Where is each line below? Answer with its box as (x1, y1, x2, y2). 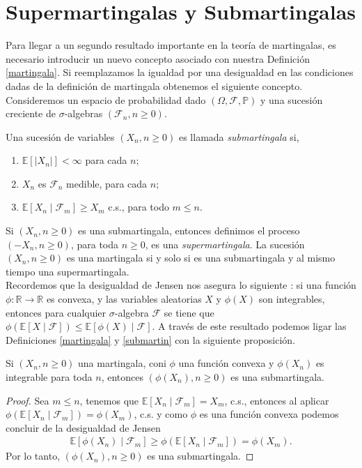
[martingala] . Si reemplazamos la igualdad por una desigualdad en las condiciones (6, 65, 354, 80)
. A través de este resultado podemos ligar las (152, 319, 347, 333)
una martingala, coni (78, 356, 166, 370)
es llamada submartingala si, (178, 129, 299, 144)
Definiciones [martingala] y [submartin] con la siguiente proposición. (6, 332, 296, 347)
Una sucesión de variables (6, 129, 115, 144)
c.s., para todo (108, 199, 169, 214)
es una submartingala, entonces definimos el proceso (78, 223, 300, 238)
